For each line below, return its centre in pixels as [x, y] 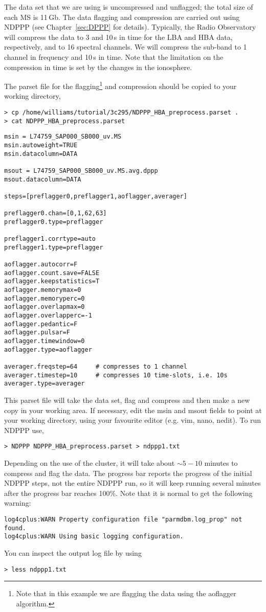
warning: [18, 503]
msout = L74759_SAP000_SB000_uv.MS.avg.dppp [81, 171]
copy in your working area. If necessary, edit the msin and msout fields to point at [133, 410]
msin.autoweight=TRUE [41, 145]
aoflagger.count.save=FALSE [52, 273]
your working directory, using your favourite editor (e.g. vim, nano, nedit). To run [133, 420]
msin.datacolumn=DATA [41, 154]
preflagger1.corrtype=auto [50, 239]
